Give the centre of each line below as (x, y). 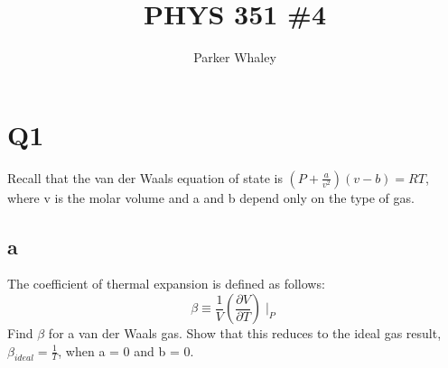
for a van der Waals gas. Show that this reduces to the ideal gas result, (245, 333)
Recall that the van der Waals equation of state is (145, 177)
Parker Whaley (235, 57)
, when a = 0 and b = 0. (126, 350)
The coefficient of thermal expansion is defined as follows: (166, 284)
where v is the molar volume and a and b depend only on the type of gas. (211, 197)
